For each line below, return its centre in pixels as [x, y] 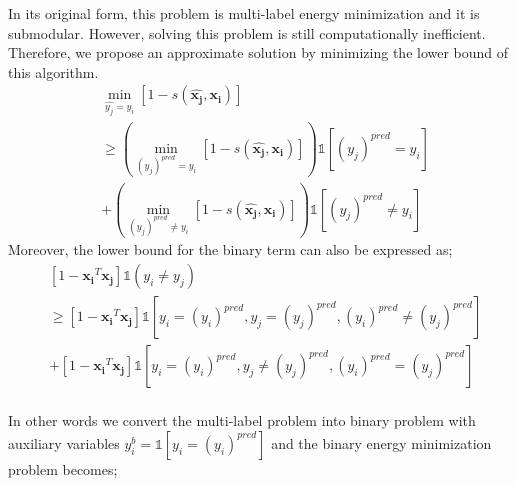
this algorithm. [53, 71]
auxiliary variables [64, 442]
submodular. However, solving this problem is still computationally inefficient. [247, 32]
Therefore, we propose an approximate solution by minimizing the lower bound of [258, 52]
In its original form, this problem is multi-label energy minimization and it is [244, 13]
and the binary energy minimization [381, 442]
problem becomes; [63, 468]
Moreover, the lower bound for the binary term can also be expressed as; [230, 249]
